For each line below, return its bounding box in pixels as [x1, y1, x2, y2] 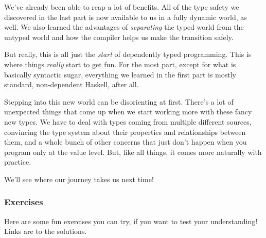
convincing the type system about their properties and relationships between [4, 126, 246, 137]
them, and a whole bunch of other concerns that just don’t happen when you [4, 136, 247, 147]
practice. [4, 156, 31, 167]
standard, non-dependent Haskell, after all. [4, 79, 139, 90]
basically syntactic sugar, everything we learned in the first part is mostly [4, 69, 236, 80]
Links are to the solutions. [4, 226, 87, 236]
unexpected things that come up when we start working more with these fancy [4, 106, 252, 117]
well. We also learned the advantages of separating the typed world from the [4, 22, 244, 32]
